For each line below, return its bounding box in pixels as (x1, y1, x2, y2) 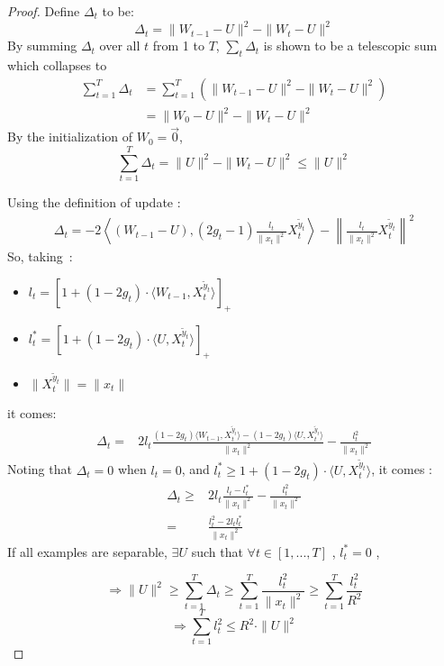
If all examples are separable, (7, 542, 168, 561)
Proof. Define (7, 2, 80, 20)
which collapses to (7, 55, 107, 74)
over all (99, 36, 140, 55)
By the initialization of (7, 127, 133, 146)
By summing (7, 36, 77, 55)
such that (191, 542, 243, 561)
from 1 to (152, 36, 204, 55)
